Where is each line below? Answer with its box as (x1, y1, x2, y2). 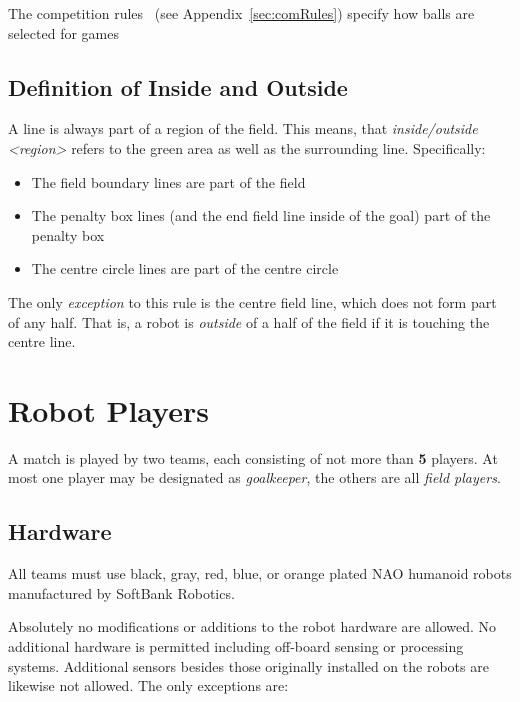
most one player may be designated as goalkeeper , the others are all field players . (8, 467, 501, 488)
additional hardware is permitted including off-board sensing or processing (8, 636, 464, 657)
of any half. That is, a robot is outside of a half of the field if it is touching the (8, 311, 490, 332)
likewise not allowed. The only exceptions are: (8, 675, 289, 696)
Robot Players (8, 389, 209, 430)
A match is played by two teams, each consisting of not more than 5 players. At (8, 447, 498, 468)
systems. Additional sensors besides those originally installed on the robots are (8, 655, 489, 676)
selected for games (8, 22, 119, 43)
